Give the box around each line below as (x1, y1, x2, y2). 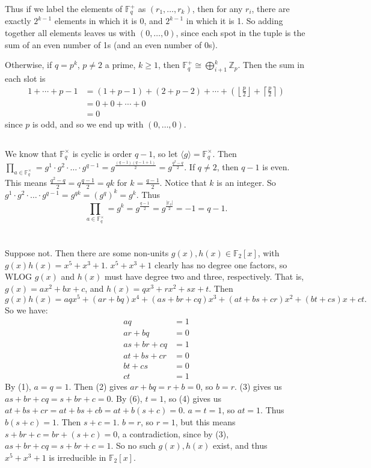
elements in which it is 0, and (54, 14, 163, 27)
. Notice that (159, 176, 207, 188)
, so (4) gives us (164, 392, 221, 404)
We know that (5, 147, 57, 159)
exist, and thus (213, 439, 268, 452)
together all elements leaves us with (5, 26, 136, 39)
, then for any (192, 2, 243, 14)
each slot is (5, 72, 46, 85)
